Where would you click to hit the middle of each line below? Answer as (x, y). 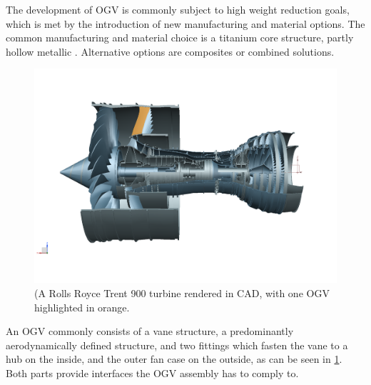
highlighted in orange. (82, 307)
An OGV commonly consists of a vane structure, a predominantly (150, 331)
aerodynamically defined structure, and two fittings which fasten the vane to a (177, 345)
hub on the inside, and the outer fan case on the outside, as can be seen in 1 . (174, 359)
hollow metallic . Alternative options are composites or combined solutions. (170, 51)
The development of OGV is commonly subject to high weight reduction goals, (178, 9)
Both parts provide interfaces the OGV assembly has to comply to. (152, 373)
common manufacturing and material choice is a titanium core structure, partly (180, 37)
